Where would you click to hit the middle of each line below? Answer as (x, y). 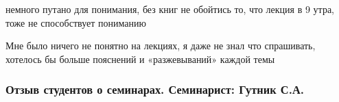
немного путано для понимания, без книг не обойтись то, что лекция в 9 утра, (170, 9)
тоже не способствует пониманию (76, 22)
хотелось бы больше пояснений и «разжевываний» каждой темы (140, 59)
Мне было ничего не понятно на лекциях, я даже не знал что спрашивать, (161, 46)
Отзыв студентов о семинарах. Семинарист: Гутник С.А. (155, 89)
